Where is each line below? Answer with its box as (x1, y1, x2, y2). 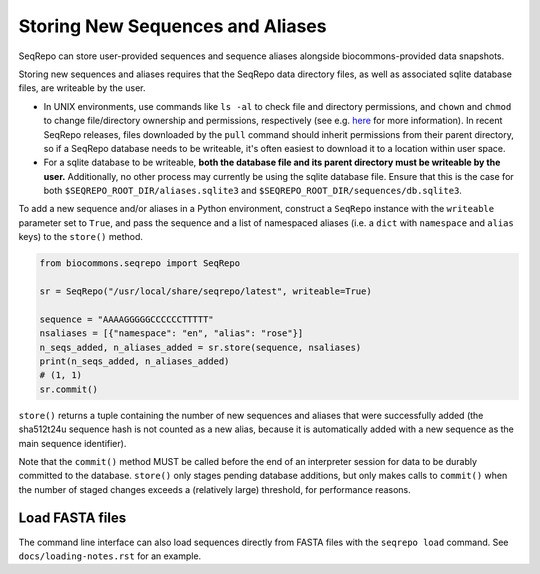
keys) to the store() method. (18, 231, 144, 243)
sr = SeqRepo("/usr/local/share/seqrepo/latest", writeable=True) (39, 286, 372, 297)
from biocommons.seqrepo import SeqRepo (39, 258, 240, 269)
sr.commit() (39, 383, 99, 395)
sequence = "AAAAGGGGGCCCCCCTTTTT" (39, 313, 214, 325)
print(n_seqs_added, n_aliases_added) (39, 355, 230, 367)
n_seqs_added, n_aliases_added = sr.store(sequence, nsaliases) (39, 341, 362, 353)
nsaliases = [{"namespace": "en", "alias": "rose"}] (39, 328, 304, 339)
